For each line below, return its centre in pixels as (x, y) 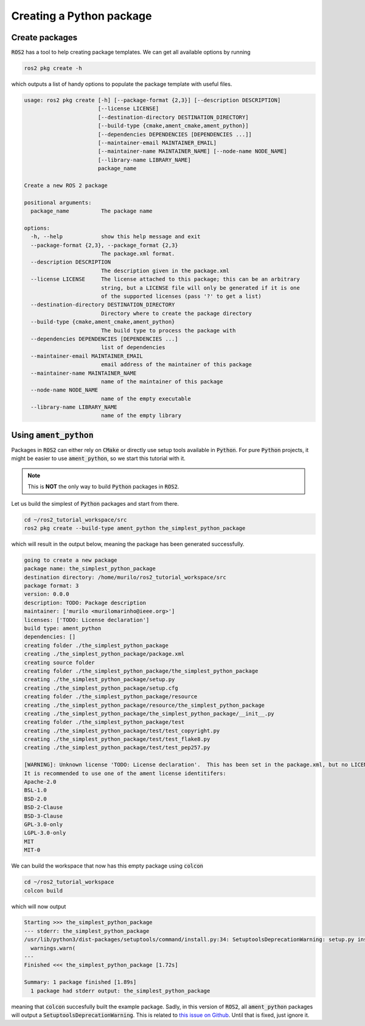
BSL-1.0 (35, 790)
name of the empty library (141, 416)
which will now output (39, 906)
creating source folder (60, 662)
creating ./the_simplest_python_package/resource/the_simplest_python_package (144, 705)
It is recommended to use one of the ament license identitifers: (125, 773)
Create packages (44, 37)
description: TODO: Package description (85, 603)
